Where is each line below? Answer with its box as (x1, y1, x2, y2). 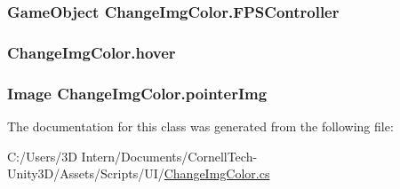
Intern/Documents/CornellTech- (81, 146, 258, 165)
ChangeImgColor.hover (7, 41, 176, 63)
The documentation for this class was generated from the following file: (7, 116, 394, 135)
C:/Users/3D (7, 146, 77, 165)
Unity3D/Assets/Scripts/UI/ (7, 164, 164, 183)
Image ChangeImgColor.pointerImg (7, 82, 268, 104)
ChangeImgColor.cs (164, 164, 270, 183)
